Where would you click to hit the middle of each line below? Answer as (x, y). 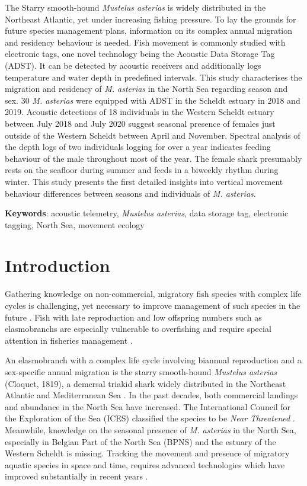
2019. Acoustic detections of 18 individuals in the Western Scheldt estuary (140, 112)
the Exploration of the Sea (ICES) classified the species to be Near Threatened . (150, 418)
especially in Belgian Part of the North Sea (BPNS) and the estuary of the (140, 441)
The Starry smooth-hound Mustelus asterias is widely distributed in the (135, 7)
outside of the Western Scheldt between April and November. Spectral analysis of (153, 135)
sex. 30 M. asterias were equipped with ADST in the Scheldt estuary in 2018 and (153, 100)
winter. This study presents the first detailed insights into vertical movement (144, 181)
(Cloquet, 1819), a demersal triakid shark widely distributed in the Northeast (145, 383)
